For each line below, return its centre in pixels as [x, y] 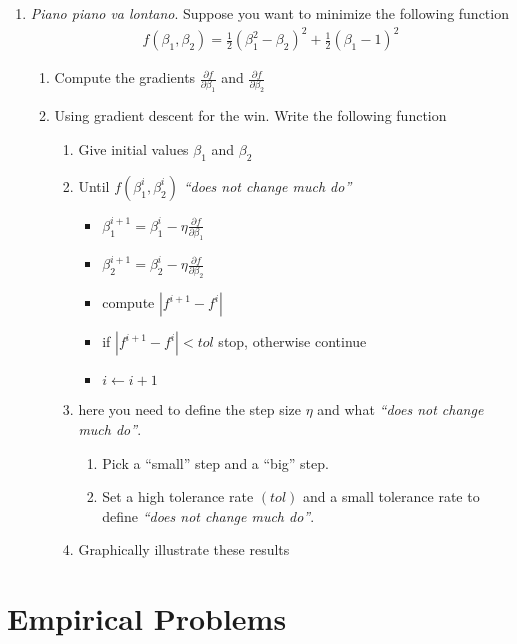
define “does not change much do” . [208, 515]
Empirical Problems [147, 618]
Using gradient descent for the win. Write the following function [250, 115]
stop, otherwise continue [292, 341]
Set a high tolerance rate [178, 496]
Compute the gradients [125, 77]
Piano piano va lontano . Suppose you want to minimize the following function [269, 13]
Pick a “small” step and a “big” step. [215, 462]
